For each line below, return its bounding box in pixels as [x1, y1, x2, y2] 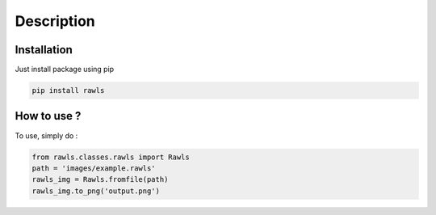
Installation [15, 43, 73, 57]
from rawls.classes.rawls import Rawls [31, 152, 190, 162]
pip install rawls [31, 86, 105, 95]
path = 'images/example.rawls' [31, 163, 157, 173]
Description [15, 12, 96, 30]
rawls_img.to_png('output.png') [31, 186, 161, 196]
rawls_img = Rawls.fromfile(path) [31, 175, 169, 184]
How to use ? [15, 109, 82, 123]
